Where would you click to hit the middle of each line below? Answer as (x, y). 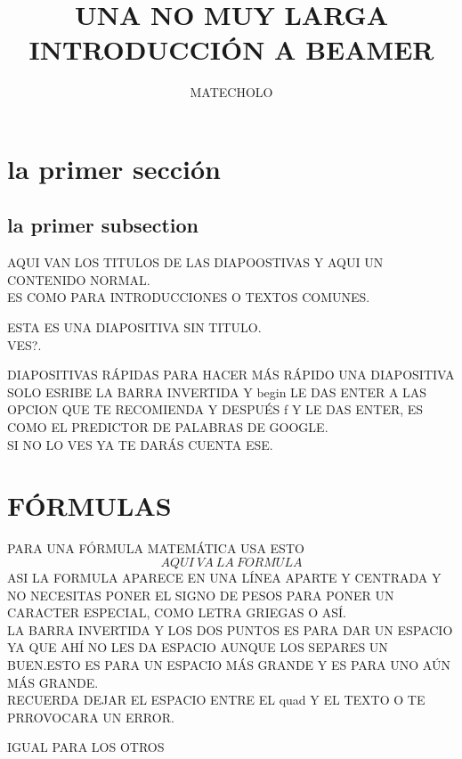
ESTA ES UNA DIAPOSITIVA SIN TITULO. (134, 327)
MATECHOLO (231, 92)
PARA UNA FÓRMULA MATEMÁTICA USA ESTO (156, 548)
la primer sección (114, 168)
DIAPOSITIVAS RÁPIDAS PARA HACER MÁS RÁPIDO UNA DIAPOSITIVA (231, 375)
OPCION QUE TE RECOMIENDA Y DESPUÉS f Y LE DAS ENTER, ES (215, 409)
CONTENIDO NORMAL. (79, 279)
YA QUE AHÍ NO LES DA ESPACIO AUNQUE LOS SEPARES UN (198, 647)
